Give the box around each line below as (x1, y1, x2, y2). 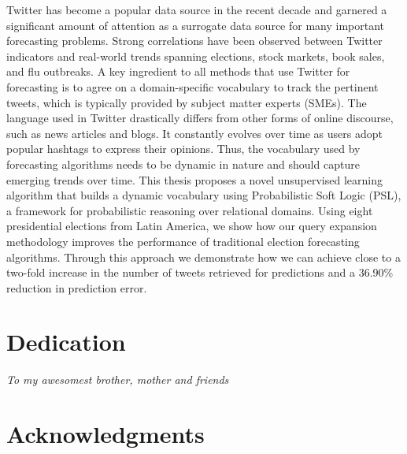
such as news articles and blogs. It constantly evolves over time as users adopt (6, 125, 383, 141)
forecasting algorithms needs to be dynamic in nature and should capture (6, 155, 360, 172)
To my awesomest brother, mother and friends (6, 371, 229, 388)
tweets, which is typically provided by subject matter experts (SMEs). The (6, 94, 367, 110)
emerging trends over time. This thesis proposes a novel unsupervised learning (6, 171, 383, 188)
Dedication (6, 326, 126, 358)
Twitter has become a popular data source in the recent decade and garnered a (6, 2, 387, 17)
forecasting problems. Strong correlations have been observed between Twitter (6, 32, 383, 49)
